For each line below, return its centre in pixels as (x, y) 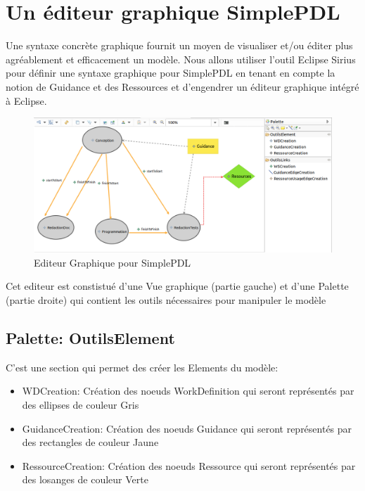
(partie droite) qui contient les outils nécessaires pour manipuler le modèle (166, 300)
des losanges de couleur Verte (85, 479)
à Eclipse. (26, 100)
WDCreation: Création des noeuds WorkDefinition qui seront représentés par (188, 391)
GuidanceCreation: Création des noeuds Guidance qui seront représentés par (187, 428)
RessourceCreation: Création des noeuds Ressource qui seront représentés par (189, 465)
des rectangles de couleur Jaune (90, 442)
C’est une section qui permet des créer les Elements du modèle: (142, 367)
